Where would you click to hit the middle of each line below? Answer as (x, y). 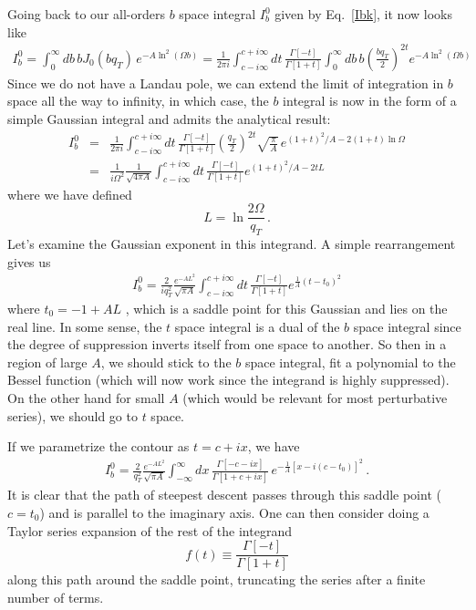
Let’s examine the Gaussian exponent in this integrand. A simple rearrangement (232, 244)
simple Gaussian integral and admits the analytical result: (169, 118)
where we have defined (70, 194)
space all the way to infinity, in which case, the (138, 101)
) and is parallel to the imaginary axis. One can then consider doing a (234, 513)
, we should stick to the (166, 362)
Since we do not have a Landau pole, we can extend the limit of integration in (226, 83)
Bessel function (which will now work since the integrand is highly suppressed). (228, 380)
